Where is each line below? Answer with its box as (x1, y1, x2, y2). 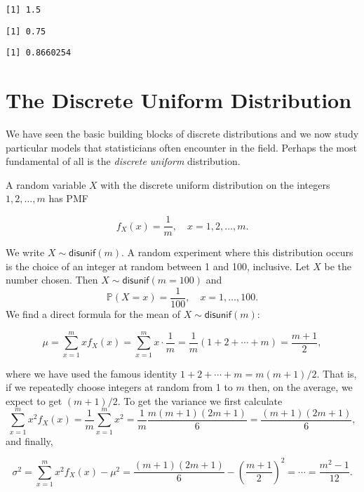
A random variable (6, 177, 86, 192)
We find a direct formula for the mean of (6, 306, 181, 321)
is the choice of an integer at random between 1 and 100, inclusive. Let (6, 258, 310, 273)
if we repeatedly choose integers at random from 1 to (6, 380, 233, 394)
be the (324, 258, 352, 273)
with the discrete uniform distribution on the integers (100, 177, 330, 192)
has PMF (48, 191, 88, 206)
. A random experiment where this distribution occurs (121, 245, 353, 260)
